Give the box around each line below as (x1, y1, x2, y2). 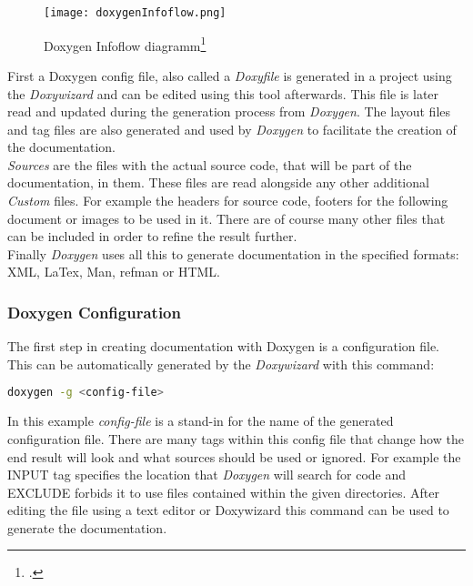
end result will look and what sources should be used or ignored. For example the (7, 447, 461, 466)
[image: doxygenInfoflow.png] (44, 6, 226, 19)
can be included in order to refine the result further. (7, 227, 297, 246)
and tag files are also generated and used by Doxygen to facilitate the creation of (7, 119, 457, 138)
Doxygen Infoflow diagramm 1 (44, 33, 206, 55)
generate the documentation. (7, 518, 167, 537)
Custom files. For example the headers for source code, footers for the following (7, 191, 448, 210)
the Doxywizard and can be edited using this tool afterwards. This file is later (7, 84, 439, 103)
